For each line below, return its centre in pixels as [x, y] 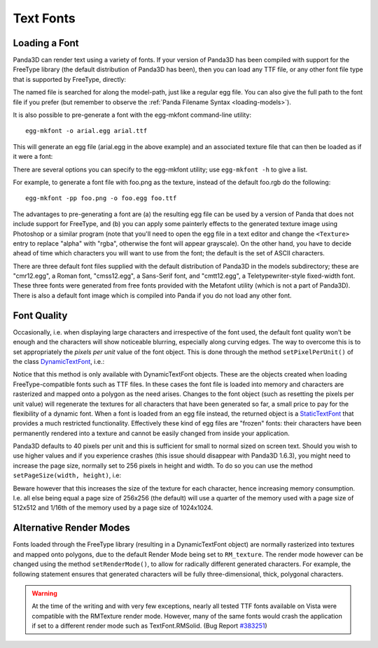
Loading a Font [46, 43]
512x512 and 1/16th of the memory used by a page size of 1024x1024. [113, 508]
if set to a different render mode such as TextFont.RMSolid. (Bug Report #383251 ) [149, 626]
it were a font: [33, 157]
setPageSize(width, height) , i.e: [67, 475]
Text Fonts [44, 18]
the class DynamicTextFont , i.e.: [59, 361]
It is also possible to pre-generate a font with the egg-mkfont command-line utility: [132, 115]
